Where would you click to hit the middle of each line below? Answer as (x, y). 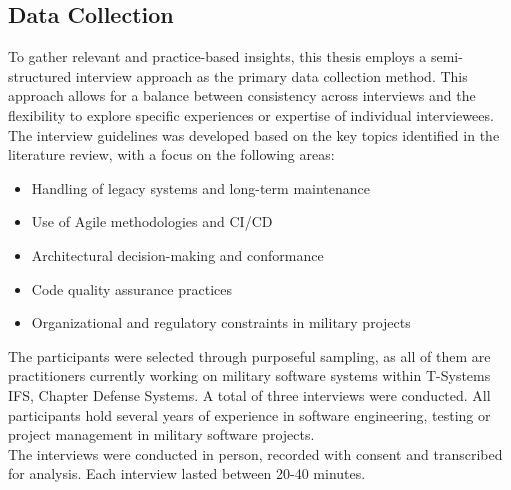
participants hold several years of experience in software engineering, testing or (249, 414)
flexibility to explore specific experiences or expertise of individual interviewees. (251, 114)
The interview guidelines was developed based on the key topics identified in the (254, 134)
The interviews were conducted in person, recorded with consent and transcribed (255, 453)
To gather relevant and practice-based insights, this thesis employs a (217, 56)
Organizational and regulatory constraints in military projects (221, 322)
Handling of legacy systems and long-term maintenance (200, 187)
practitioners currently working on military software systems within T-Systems (249, 375)
